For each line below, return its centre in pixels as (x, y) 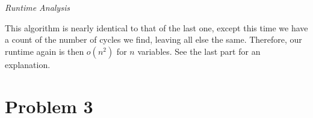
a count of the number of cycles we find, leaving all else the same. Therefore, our (153, 39)
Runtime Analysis (37, 7)
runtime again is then (45, 51)
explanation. (28, 64)
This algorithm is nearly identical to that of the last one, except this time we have (156, 27)
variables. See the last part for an (199, 51)
